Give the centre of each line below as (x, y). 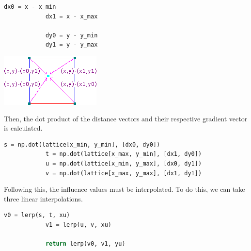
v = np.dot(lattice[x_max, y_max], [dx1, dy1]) (124, 173)
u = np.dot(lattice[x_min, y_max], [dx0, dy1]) (124, 163)
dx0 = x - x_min (30, 7)
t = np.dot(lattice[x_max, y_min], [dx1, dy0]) (124, 154)
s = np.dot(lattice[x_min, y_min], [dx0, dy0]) (82, 144)
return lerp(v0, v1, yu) (85, 244)
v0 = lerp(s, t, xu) (37, 215)
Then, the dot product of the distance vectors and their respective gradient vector (126, 118)
